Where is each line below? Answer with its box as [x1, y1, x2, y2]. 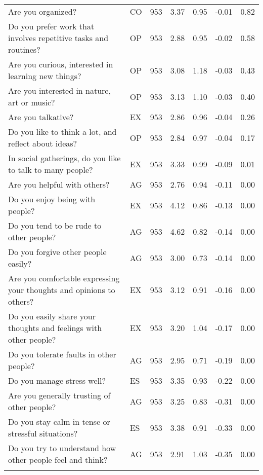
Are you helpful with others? [8, 178, 110, 190]
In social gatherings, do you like [8, 152, 121, 164]
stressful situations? [8, 427, 78, 439]
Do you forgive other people [8, 246, 107, 258]
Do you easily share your [8, 310, 96, 322]
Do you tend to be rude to [8, 220, 102, 231]
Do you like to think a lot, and [8, 126, 117, 137]
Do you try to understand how [8, 442, 116, 454]
